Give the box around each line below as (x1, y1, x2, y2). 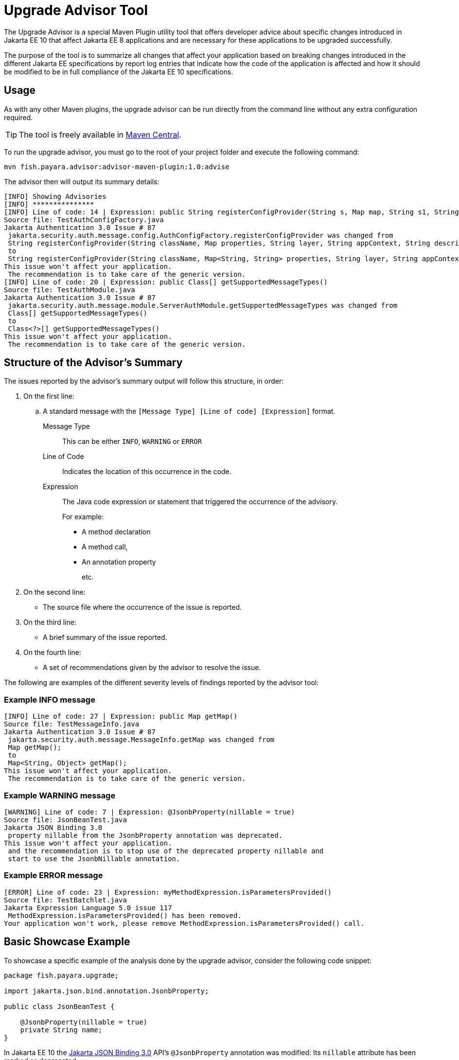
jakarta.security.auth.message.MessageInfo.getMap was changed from (8, 736, 275, 744)
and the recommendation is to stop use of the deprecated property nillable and (8, 847, 324, 855)
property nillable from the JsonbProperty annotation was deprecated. (8, 831, 283, 839)
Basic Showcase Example (4, 936, 130, 948)
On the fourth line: (23, 648, 81, 657)
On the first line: (23, 392, 74, 401)
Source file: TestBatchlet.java (4, 896, 127, 904)
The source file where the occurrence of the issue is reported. (43, 603, 242, 612)
